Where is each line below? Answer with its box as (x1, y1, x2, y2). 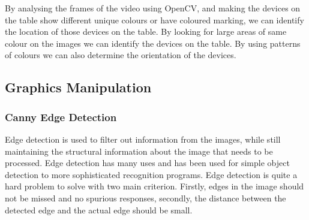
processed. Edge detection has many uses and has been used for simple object (5, 156, 290, 169)
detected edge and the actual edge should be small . (5, 203, 193, 216)
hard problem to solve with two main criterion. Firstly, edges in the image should (5, 180, 304, 192)
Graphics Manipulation (5, 78, 152, 97)
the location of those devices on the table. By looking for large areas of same (5, 25, 287, 38)
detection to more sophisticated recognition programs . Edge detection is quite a (5, 168, 298, 180)
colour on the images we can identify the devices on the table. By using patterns (5, 37, 301, 49)
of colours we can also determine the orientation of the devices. (5, 49, 236, 61)
